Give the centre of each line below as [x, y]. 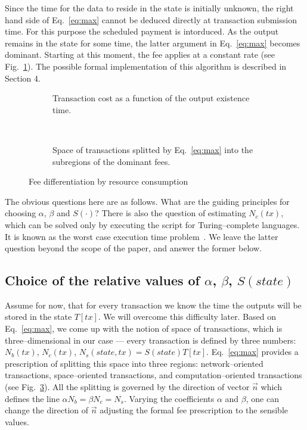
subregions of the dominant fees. [111, 161]
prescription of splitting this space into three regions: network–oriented [134, 363]
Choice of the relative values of [102, 280]
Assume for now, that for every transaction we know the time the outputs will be [153, 305]
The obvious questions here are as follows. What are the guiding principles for [147, 201]
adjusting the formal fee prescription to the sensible [194, 410]
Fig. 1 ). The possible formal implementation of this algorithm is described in [146, 66]
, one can [262, 398]
